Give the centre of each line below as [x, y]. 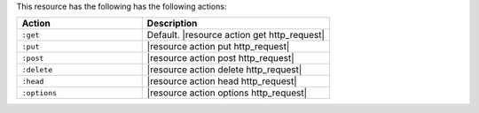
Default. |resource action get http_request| [236, 35]
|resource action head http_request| [222, 81]
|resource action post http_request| [220, 58]
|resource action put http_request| [218, 47]
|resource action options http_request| [227, 93]
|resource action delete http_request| [224, 70]
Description [172, 24]
